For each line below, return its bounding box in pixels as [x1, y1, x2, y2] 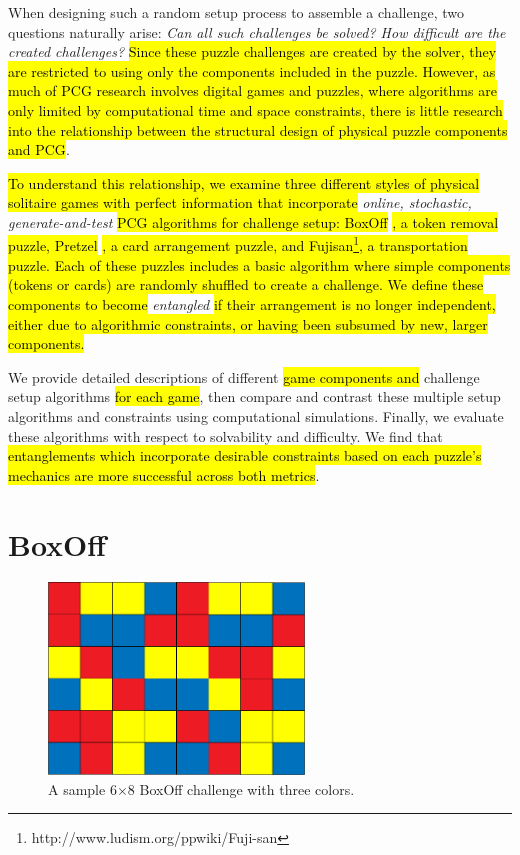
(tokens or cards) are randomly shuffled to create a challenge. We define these [8, 274, 484, 295]
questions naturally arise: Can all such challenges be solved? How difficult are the [8, 21, 506, 42]
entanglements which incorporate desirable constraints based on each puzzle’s [8, 445, 482, 466]
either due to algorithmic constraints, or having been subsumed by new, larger [8, 313, 488, 334]
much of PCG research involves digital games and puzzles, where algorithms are [8, 80, 497, 101]
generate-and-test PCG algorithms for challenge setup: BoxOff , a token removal [8, 211, 499, 232]
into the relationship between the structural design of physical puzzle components [8, 119, 508, 140]
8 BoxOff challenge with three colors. [127, 778, 355, 799]
